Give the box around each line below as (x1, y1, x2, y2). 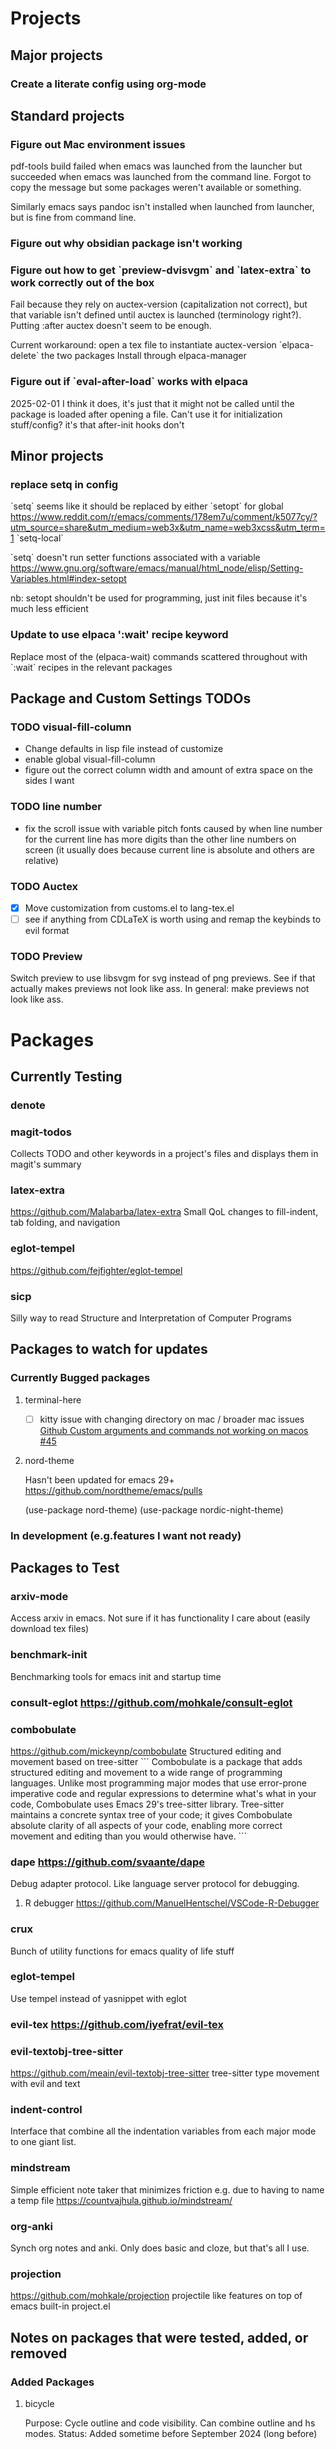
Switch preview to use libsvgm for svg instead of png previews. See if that (10, 972, 316, 984)
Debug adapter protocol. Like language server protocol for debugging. (10, 1878, 300, 1890)
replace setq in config (10, 478, 119, 492)
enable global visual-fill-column (24, 753, 156, 766)
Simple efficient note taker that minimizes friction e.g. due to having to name (10, 2183, 325, 2196)
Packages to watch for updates (10, 1341, 208, 1358)
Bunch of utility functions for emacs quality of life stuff (10, 1945, 235, 1957)
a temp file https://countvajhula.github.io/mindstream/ (10, 2194, 233, 2206)
